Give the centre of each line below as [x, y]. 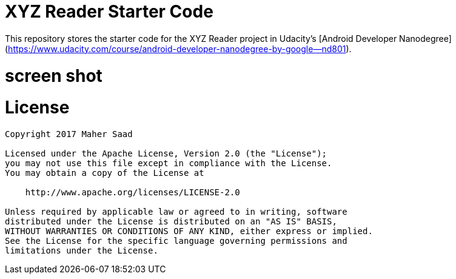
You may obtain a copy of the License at [105, 173]
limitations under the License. [82, 250]
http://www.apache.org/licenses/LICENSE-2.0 [132, 192]
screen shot [54, 76]
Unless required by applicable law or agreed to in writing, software [176, 212]
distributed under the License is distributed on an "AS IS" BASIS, [171, 221]
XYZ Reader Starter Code [109, 12]
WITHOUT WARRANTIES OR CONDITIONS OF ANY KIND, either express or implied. [189, 231]
